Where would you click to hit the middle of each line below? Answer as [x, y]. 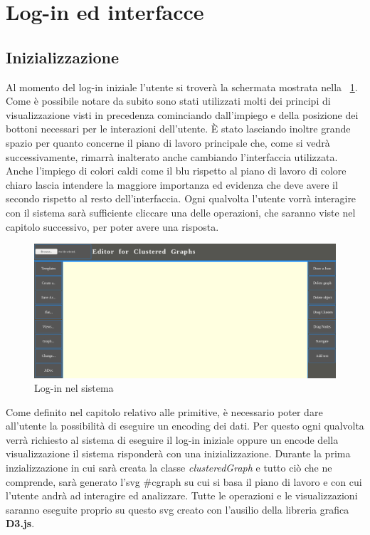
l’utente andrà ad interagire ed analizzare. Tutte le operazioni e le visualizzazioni [182, 495]
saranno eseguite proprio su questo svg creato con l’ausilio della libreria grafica [178, 509]
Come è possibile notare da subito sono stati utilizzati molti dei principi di [168, 101]
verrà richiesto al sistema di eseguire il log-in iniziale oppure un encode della [172, 439]
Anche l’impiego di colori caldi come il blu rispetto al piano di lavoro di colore [176, 171]
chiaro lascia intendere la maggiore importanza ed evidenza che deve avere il [172, 184]
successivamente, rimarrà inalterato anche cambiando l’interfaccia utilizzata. [172, 156]
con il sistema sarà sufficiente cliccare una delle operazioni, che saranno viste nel [181, 212]
